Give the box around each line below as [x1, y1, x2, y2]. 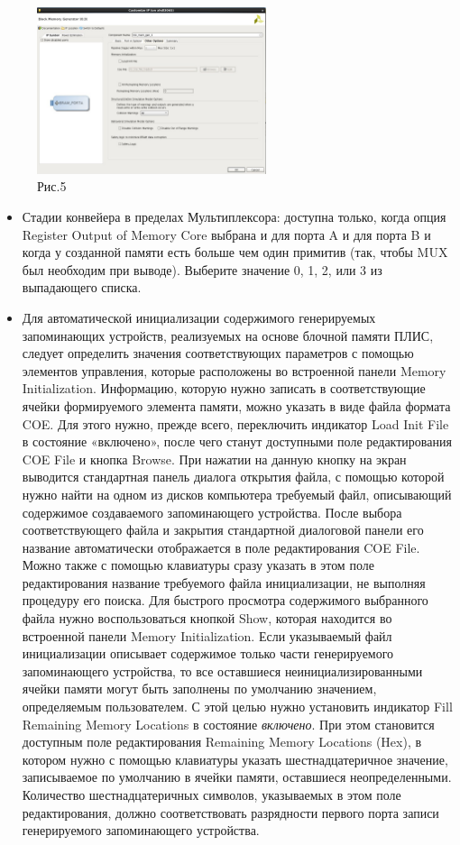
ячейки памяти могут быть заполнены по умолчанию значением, [22, 679, 377, 698]
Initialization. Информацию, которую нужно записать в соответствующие [22, 379, 426, 398]
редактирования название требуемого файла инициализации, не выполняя [22, 573, 426, 592]
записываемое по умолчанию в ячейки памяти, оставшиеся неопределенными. [22, 767, 452, 786]
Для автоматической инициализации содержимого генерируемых [22, 308, 376, 326]
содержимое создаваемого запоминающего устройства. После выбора [22, 502, 402, 521]
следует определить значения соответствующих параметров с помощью [22, 344, 414, 363]
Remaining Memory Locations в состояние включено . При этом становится [22, 714, 435, 733]
